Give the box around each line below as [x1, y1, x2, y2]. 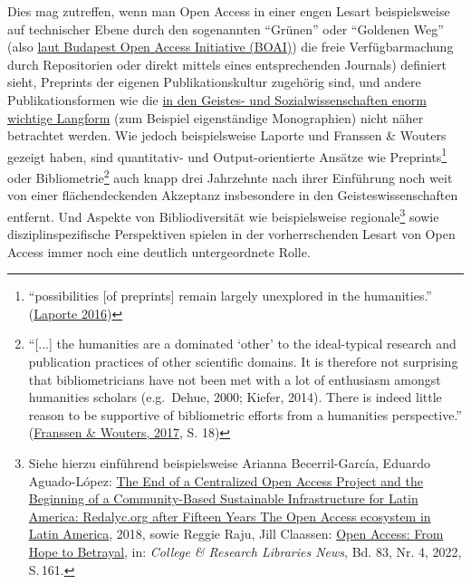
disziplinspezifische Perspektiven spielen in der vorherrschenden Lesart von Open [7, 225, 456, 244]
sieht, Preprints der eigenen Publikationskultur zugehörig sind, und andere [7, 72, 421, 91]
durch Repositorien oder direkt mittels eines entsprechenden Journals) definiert [7, 54, 447, 73]
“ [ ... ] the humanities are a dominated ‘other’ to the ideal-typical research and [28, 334, 457, 353]
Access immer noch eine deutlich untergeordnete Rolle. [7, 242, 311, 261]
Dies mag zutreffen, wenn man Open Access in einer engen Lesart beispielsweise [7, 2, 450, 20]
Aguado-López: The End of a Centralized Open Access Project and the [28, 471, 423, 490]
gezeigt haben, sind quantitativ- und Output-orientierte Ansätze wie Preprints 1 [7, 144, 447, 166]
